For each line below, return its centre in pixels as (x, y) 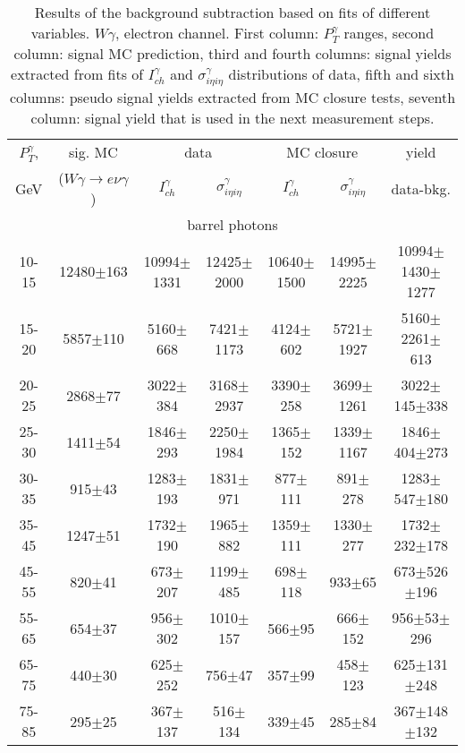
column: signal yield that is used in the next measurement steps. (232, 118)
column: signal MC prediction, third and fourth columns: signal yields (232, 54)
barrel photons (232, 225)
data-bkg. (421, 188)
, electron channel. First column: (217, 33)
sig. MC (93, 152)
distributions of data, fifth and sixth (341, 74)
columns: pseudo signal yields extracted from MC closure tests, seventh (232, 98)
